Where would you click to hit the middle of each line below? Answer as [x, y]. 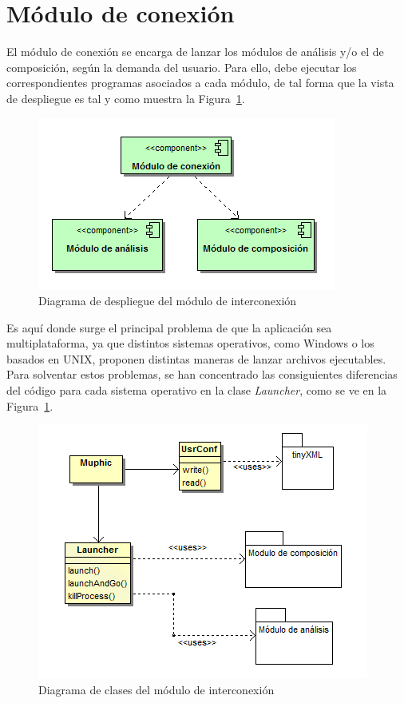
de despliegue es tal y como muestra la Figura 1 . [126, 98]
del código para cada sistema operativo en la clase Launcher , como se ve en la [197, 390]
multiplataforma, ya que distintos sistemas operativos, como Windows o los [190, 343]
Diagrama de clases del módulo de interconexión [156, 689]
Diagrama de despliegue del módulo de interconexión [168, 301]
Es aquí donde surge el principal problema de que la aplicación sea [169, 327]
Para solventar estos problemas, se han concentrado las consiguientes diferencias [202, 374]
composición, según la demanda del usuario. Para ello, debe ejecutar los [182, 67]
